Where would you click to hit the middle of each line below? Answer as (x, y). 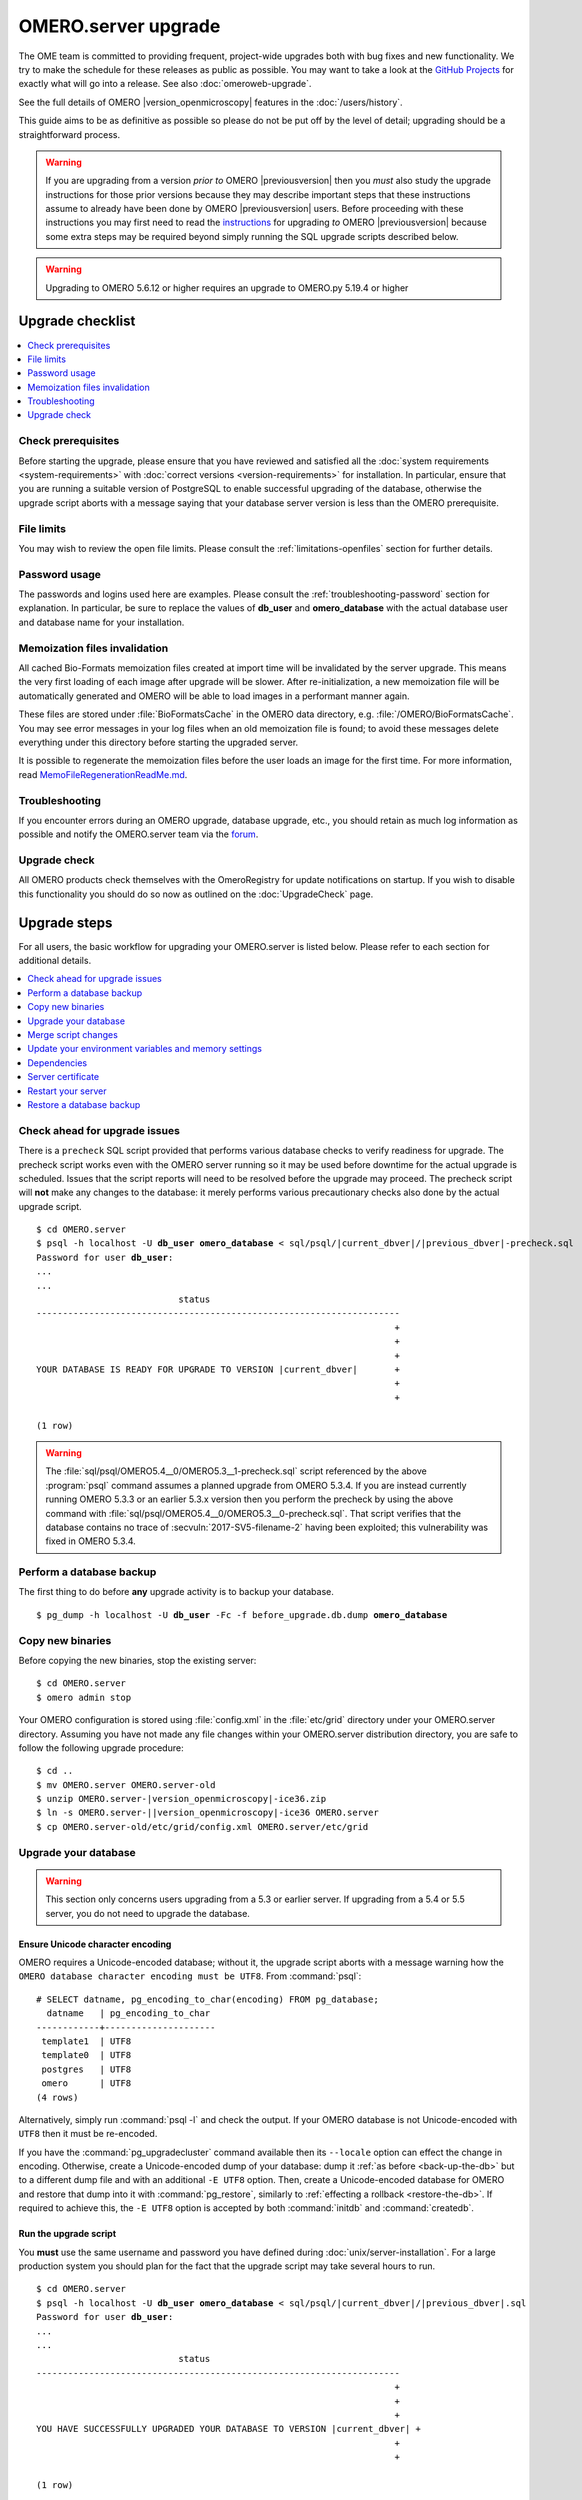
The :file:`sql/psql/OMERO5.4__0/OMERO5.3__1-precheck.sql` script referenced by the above (236, 1471)
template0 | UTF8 (86, 2055)
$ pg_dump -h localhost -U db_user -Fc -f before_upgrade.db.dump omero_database (242, 1614)
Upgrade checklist (77, 321)
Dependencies (57, 1062)
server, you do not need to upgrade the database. (147, 1913)
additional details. (55, 961)
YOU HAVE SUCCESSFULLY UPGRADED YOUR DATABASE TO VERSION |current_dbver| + (229, 2429)
